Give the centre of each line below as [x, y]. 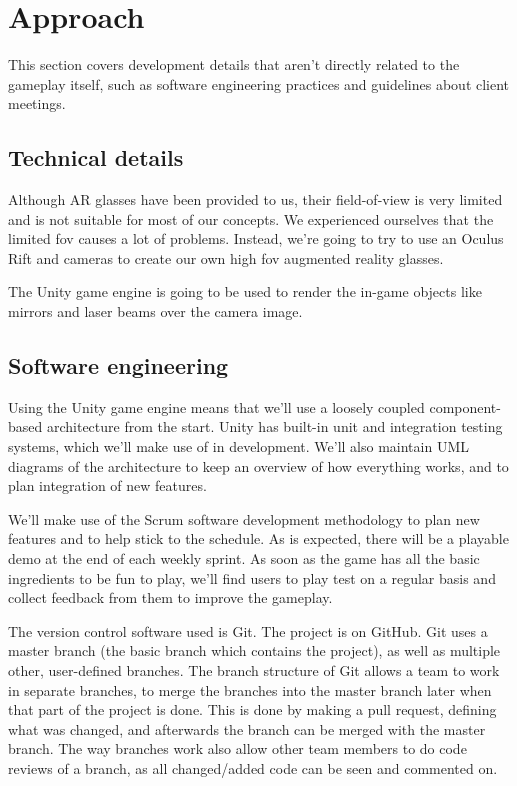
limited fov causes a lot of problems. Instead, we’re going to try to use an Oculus [256, 238]
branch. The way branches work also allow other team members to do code [237, 748]
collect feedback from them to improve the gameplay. [170, 597]
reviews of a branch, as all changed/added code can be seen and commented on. [253, 767]
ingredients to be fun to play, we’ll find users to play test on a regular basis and [252, 577]
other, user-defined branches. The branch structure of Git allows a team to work [254, 670]
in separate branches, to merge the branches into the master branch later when [250, 689]
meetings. [37, 103]
